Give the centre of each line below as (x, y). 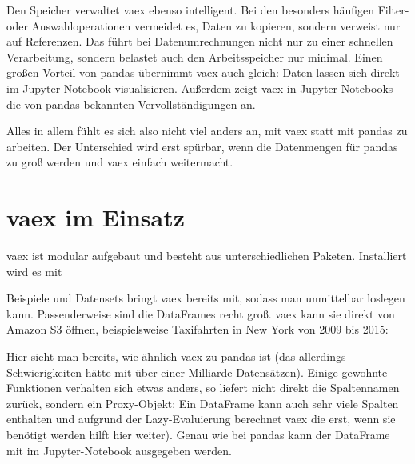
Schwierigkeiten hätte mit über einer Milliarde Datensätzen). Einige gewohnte (197, 372)
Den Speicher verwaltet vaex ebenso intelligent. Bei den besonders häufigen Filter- (208, 10)
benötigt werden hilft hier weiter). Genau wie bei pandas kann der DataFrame (198, 434)
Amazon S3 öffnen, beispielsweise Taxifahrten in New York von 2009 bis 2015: (198, 329)
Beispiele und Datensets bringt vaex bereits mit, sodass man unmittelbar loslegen (206, 298)
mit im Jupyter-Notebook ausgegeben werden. (119, 450)
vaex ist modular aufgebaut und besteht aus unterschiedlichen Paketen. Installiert (207, 256)
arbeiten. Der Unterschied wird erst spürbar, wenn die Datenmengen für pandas (202, 146)
